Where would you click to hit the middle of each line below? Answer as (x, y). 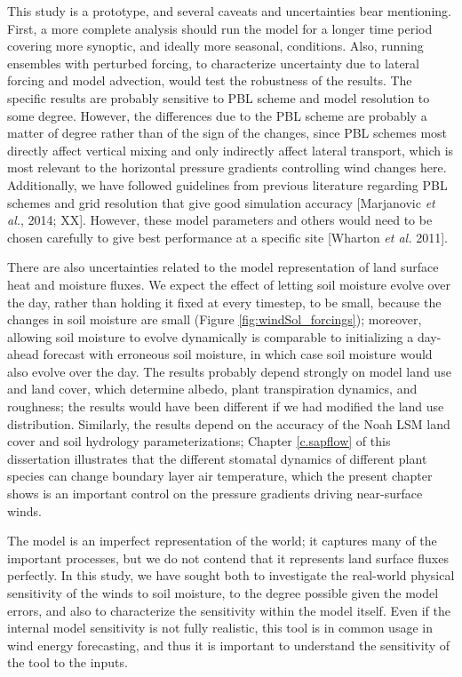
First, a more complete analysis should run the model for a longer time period (220, 28)
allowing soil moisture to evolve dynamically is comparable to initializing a (211, 336)
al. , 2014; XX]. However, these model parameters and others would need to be (220, 220)
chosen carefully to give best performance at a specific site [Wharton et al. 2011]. (227, 237)
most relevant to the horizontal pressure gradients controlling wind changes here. (227, 167)
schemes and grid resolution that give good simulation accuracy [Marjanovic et (221, 202)
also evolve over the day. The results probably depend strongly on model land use (229, 371)
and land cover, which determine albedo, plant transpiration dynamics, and (212, 389)
